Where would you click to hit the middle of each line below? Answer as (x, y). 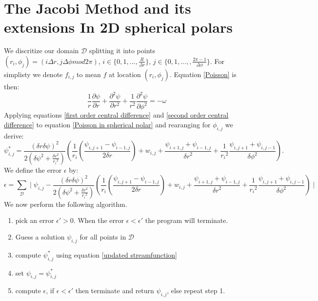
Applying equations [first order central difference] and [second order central (116, 115)
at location (125, 74)
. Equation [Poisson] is (203, 74)
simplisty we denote (33, 74)
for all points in (103, 237)
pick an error (35, 220)
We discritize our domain (41, 50)
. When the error (99, 220)
